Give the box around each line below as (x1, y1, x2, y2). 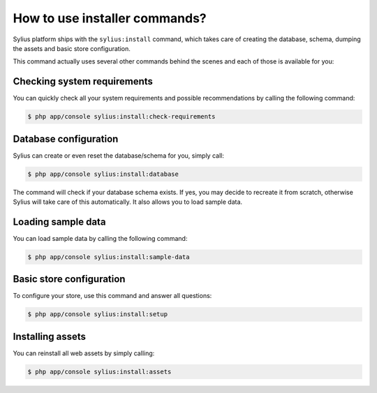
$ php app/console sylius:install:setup (27, 311, 168, 318)
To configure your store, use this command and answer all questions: (13, 292, 212, 300)
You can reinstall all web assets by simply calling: (13, 349, 155, 357)
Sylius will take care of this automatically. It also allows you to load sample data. (13, 198, 243, 206)
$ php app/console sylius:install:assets (27, 367, 172, 376)
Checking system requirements (13, 75, 154, 87)
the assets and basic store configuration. (13, 44, 131, 52)
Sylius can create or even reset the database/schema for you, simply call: (13, 151, 225, 160)
